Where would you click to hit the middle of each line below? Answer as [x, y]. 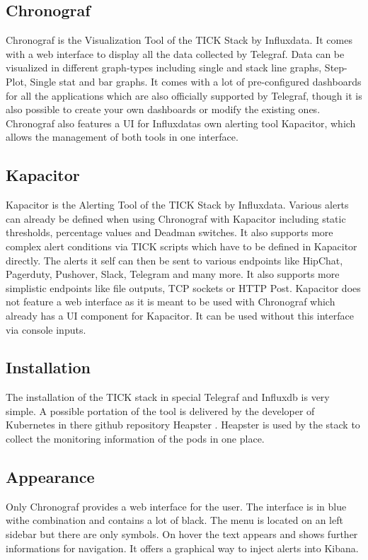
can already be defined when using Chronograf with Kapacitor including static [176, 218]
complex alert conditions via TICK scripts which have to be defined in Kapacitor [182, 246]
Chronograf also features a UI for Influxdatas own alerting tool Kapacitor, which [181, 123]
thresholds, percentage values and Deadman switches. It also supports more [169, 232]
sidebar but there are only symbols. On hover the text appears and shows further [182, 534]
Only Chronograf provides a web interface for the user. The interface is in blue [176, 506]
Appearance [50, 477]
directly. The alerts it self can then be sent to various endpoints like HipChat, [174, 260]
